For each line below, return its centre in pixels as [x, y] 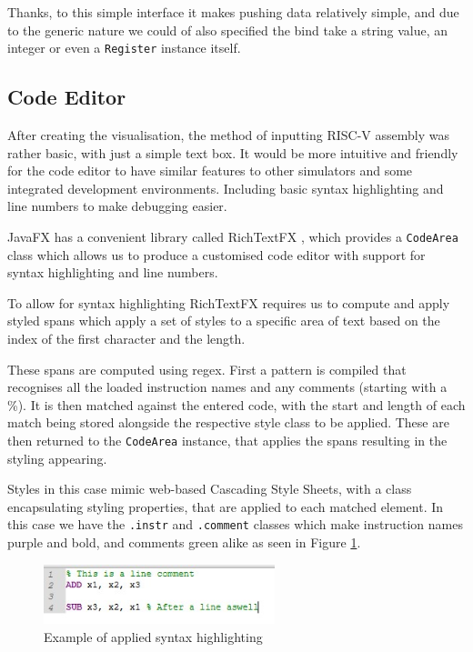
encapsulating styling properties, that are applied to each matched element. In [226, 506]
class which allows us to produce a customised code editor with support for [216, 254]
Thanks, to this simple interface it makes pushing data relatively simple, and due [233, 12]
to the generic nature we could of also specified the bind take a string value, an [228, 30]
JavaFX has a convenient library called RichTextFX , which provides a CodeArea [233, 237]
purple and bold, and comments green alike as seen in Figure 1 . [184, 542]
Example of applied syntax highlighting [153, 636]
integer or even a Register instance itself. [124, 48]
